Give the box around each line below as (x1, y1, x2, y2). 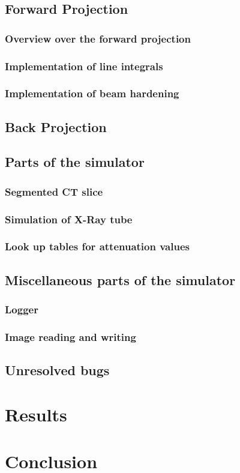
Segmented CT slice (5, 184, 103, 199)
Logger (5, 302, 38, 317)
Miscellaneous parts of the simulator (5, 270, 236, 289)
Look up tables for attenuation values (5, 239, 190, 254)
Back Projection (5, 117, 107, 136)
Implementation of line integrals (5, 58, 163, 73)
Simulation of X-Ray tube (5, 211, 133, 226)
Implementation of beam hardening (5, 86, 179, 101)
